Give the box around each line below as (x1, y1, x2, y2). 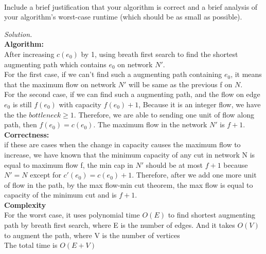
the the (4, 109, 27, 120)
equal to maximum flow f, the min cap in (4, 159, 133, 170)
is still (12, 99, 32, 109)
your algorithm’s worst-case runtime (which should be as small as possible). (4, 11, 242, 22)
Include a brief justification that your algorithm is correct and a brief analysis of (4, 1, 258, 12)
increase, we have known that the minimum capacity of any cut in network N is (4, 149, 255, 160)
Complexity (4, 199, 46, 210)
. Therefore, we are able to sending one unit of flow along (74, 109, 255, 120)
